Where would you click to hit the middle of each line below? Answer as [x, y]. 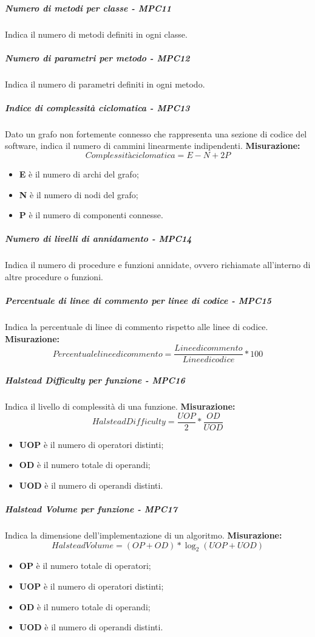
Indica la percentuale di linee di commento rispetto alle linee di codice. [137, 327]
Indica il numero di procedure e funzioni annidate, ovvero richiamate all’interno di [158, 265]
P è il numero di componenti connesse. [91, 215]
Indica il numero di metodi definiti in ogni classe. [96, 34]
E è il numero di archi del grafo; [79, 174]
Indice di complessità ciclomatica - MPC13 [97, 107]
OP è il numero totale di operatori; [85, 566]
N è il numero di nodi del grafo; [79, 194]
